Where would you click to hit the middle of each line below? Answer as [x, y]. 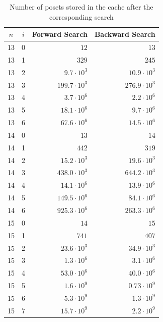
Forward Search [60, 34]
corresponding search [81, 16]
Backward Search [125, 34]
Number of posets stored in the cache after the [81, 7]
